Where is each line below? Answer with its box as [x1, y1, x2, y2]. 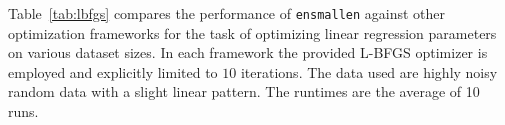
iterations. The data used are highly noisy [240, 61, 498, 82]
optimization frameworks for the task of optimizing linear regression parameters [8, 22, 497, 43]
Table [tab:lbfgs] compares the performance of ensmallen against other [8, 3, 446, 23]
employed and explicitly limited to [8, 61, 218, 82]
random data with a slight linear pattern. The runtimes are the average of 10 [8, 81, 480, 102]
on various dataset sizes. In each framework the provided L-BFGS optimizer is [8, 42, 488, 63]
